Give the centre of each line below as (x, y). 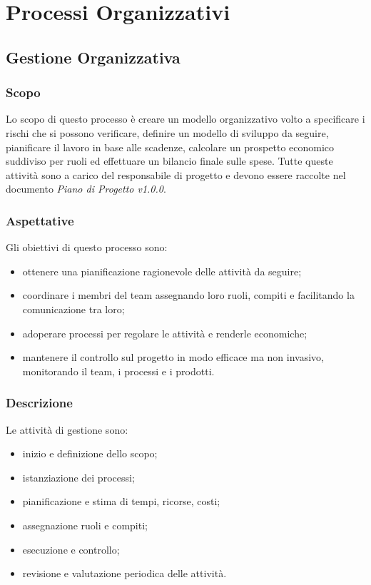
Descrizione (39, 403)
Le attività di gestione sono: (67, 429)
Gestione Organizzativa (93, 57)
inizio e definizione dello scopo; (90, 453)
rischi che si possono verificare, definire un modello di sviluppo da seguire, (167, 132)
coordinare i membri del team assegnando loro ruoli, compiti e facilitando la (188, 295)
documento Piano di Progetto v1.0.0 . (86, 189)
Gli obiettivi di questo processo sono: (87, 247)
